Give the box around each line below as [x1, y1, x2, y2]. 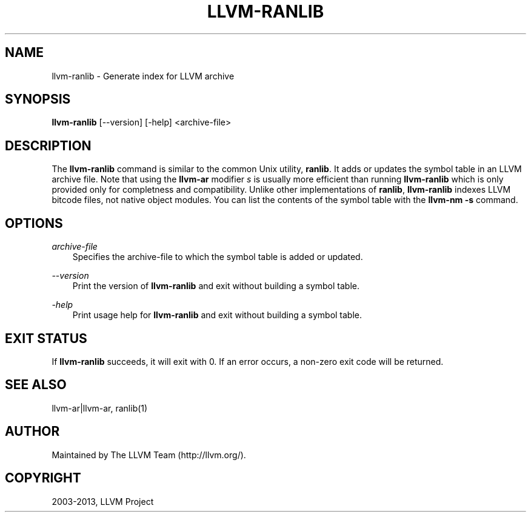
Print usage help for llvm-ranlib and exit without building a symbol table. [72, 310, 362, 321]
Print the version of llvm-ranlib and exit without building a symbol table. [72, 281, 359, 292]
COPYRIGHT [5, 470, 81, 486]
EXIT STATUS [5, 330, 87, 346]
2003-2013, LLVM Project [52, 496, 154, 507]
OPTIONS [5, 215, 63, 231]
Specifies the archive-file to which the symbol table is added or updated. [72, 252, 363, 262]
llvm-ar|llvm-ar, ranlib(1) [52, 402, 148, 413]
